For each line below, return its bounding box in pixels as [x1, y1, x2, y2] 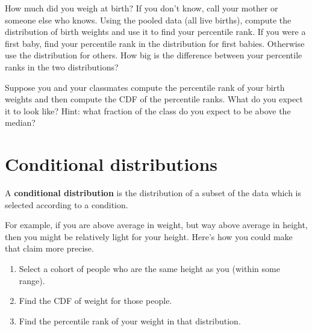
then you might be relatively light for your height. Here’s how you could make [5, 230, 293, 243]
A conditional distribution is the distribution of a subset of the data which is [5, 187, 302, 199]
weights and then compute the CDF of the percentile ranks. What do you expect [5, 93, 303, 105]
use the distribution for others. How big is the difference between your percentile [5, 49, 302, 61]
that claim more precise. [5, 242, 94, 255]
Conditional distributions [5, 152, 218, 176]
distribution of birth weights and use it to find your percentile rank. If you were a [5, 25, 306, 38]
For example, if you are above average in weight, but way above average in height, [5, 218, 308, 231]
